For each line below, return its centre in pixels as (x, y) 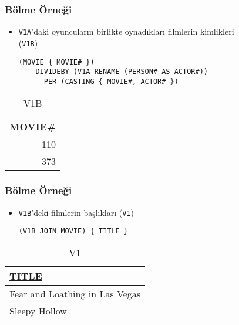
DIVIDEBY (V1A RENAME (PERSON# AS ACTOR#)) (122, 72)
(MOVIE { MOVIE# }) (56, 62)
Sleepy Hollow (38, 311)
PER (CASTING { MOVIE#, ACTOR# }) (111, 81)
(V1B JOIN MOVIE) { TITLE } (73, 231)
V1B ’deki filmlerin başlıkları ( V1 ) (76, 212)
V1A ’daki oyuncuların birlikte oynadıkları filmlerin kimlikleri (126, 31)
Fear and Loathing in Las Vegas (75, 294)
